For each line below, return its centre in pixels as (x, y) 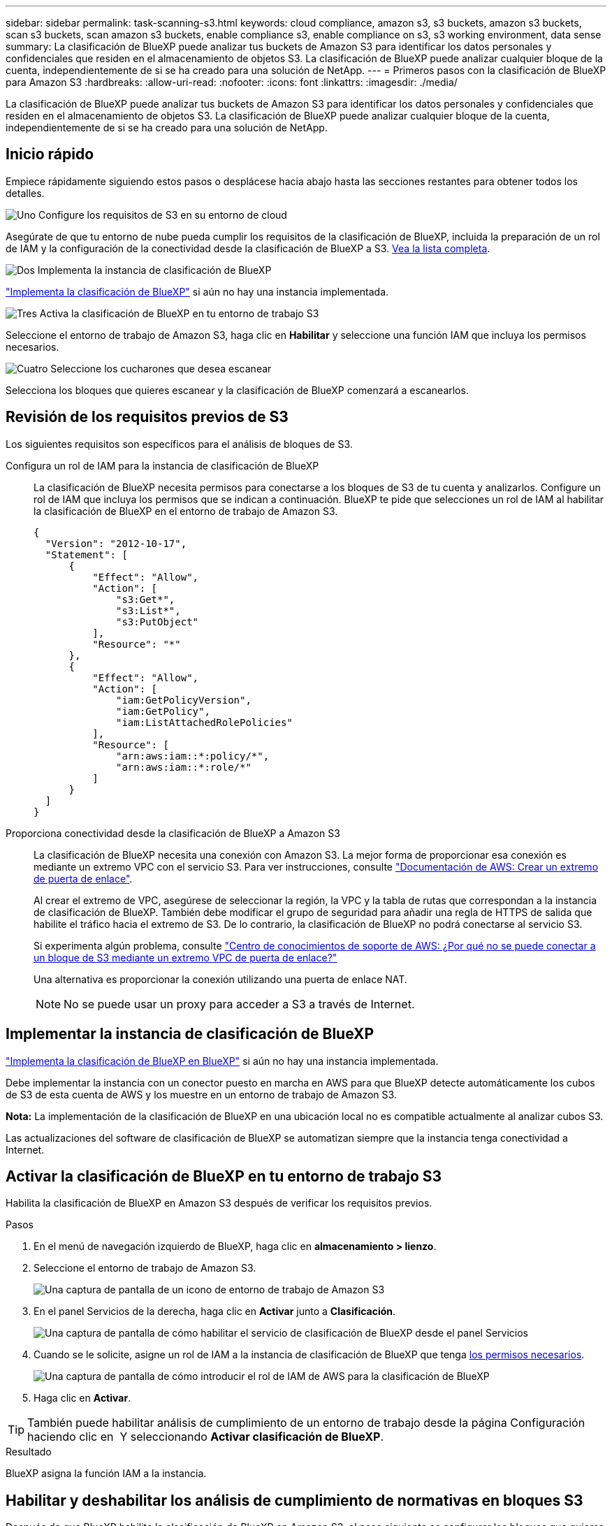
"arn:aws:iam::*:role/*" (184, 767)
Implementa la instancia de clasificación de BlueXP (154, 270)
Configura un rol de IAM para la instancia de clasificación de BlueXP (162, 465)
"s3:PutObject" (158, 622)
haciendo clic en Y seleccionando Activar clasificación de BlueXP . (206, 1437)
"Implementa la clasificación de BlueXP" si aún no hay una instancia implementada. (197, 291)
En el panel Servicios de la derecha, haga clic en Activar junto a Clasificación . (215, 1311)
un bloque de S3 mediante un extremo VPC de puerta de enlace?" (185, 957)
